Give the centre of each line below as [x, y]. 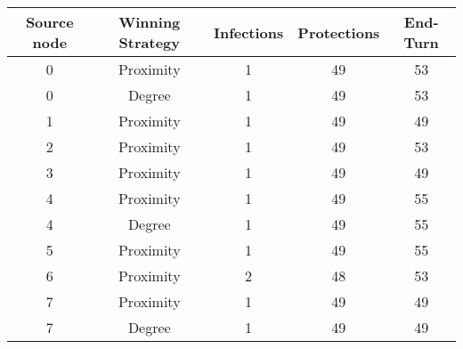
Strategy [149, 42]
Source [49, 22]
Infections [248, 32]
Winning [150, 22]
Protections [339, 32]
